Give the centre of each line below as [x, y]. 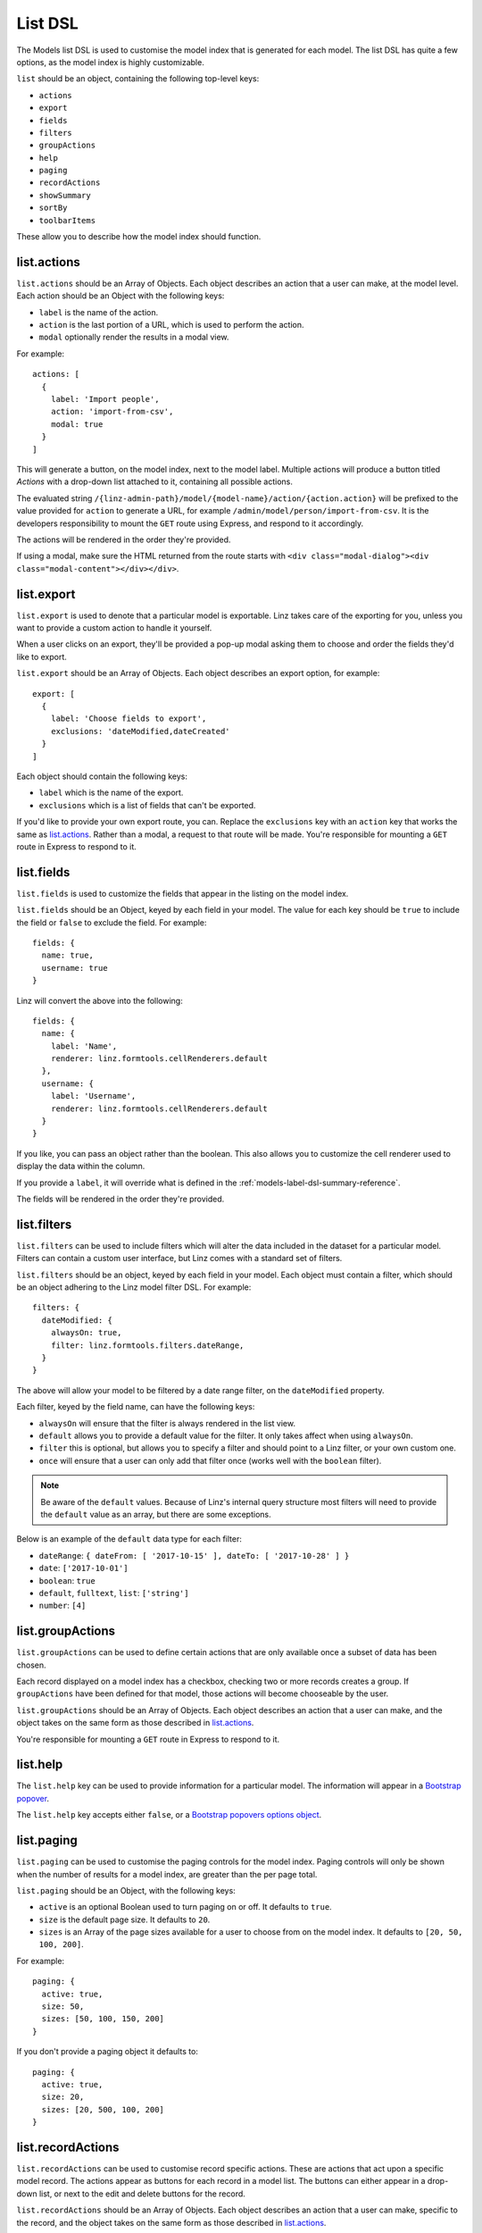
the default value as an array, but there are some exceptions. [156, 1514]
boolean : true [67, 1580]
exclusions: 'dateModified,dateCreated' [141, 731]
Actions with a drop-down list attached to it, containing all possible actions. [155, 481]
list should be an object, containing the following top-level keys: [138, 79]
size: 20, [63, 2097]
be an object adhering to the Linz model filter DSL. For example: [134, 1287]
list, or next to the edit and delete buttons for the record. [142, 2194]
